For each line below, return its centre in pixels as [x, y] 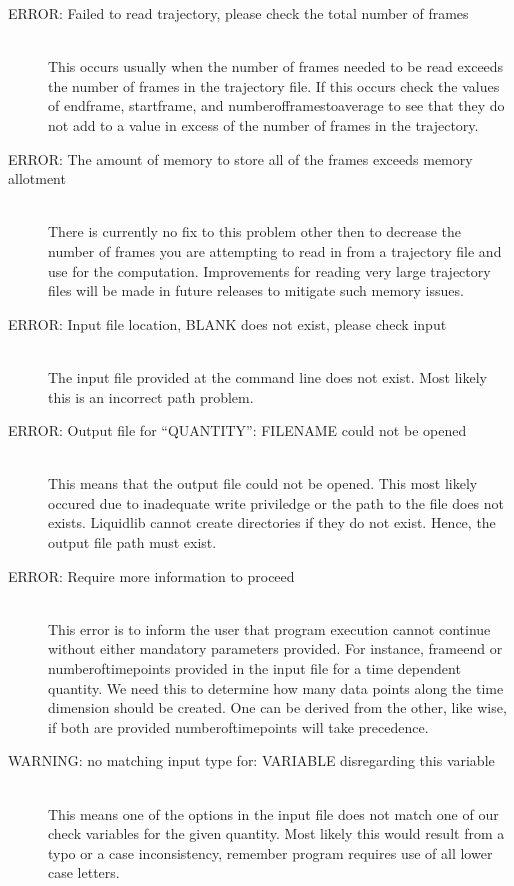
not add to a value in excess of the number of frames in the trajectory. [263, 124]
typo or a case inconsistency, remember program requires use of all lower [270, 852]
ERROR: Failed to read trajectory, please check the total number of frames [238, 13]
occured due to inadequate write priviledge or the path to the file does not [276, 502]
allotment [37, 178]
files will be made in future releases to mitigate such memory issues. [256, 290]
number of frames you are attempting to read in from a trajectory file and [275, 250]
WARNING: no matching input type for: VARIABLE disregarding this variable [251, 760]
